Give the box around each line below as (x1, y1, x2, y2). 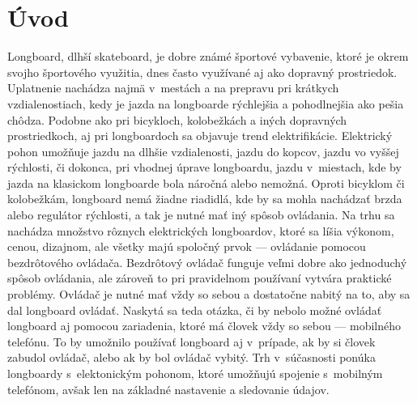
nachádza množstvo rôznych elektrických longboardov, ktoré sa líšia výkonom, (7, 222, 394, 239)
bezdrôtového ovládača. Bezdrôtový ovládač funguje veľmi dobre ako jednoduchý (7, 253, 407, 270)
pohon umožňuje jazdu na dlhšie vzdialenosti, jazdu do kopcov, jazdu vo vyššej (7, 142, 399, 159)
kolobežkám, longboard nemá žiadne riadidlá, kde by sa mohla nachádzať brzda (7, 190, 402, 207)
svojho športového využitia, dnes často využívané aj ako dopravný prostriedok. (7, 63, 398, 80)
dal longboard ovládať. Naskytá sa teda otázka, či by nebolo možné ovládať (7, 301, 382, 318)
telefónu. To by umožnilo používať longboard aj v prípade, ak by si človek (7, 333, 376, 350)
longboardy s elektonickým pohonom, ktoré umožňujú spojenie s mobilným (7, 365, 383, 381)
